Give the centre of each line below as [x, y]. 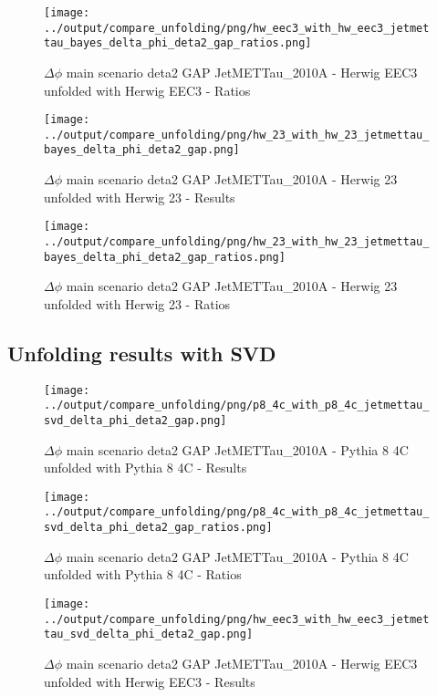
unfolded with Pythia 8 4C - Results [146, 468]
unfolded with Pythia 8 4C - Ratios [143, 574]
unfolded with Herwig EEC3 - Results [150, 681]
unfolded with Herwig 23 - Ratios [137, 303]
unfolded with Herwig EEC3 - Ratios [147, 90]
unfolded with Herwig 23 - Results [140, 197]
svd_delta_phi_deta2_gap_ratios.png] [158, 528]
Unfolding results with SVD [142, 353]
